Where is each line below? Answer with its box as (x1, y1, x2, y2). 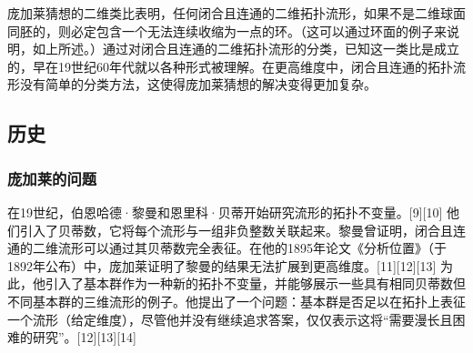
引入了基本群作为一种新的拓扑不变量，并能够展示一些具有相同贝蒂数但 (45, 274, 466, 293)
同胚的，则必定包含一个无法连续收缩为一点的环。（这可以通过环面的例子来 (7, 21, 447, 40)
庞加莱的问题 (7, 166, 97, 189)
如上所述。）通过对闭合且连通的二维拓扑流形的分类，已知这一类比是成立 (32, 39, 459, 58)
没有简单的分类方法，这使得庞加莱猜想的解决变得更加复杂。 (19, 75, 377, 94)
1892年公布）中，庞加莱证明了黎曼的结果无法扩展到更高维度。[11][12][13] (7, 256, 437, 275)
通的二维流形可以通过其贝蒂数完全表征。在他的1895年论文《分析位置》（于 (7, 238, 447, 257)
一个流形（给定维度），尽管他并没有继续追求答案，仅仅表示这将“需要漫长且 (7, 309, 453, 328)
